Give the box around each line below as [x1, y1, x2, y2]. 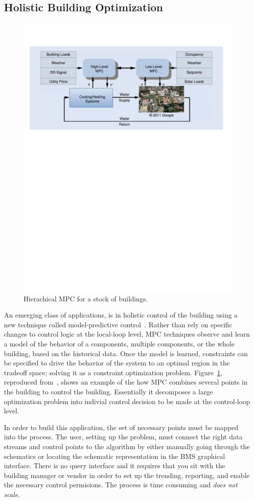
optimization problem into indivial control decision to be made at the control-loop [4, 396, 250, 406]
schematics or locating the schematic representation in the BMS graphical [4, 451, 225, 461]
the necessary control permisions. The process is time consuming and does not [4, 479, 238, 490]
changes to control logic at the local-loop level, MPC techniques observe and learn [4, 329, 250, 339]
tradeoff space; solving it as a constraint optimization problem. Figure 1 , [4, 367, 223, 377]
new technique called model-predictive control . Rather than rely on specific [4, 319, 232, 329]
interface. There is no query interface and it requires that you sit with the [4, 460, 225, 471]
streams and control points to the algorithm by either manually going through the [4, 441, 250, 451]
